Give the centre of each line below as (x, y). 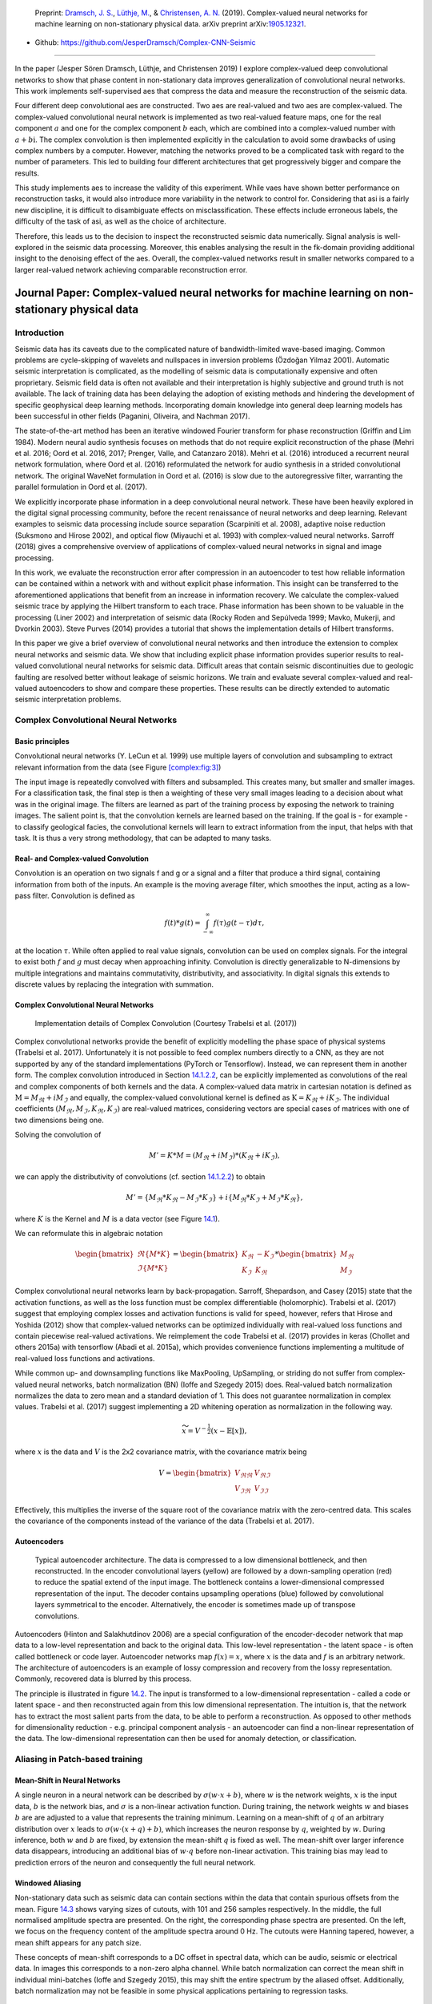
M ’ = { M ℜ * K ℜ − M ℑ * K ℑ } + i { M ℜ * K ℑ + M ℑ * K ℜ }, (214, 1198)
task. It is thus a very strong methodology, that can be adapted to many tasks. (143, 838)
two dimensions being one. (59, 1120)
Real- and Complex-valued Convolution (82, 859)
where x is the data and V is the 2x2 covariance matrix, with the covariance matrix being (161, 1452)
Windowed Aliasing (48, 1883)
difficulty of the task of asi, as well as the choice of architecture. (121, 221)
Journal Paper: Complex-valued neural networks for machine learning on (201, 293)
